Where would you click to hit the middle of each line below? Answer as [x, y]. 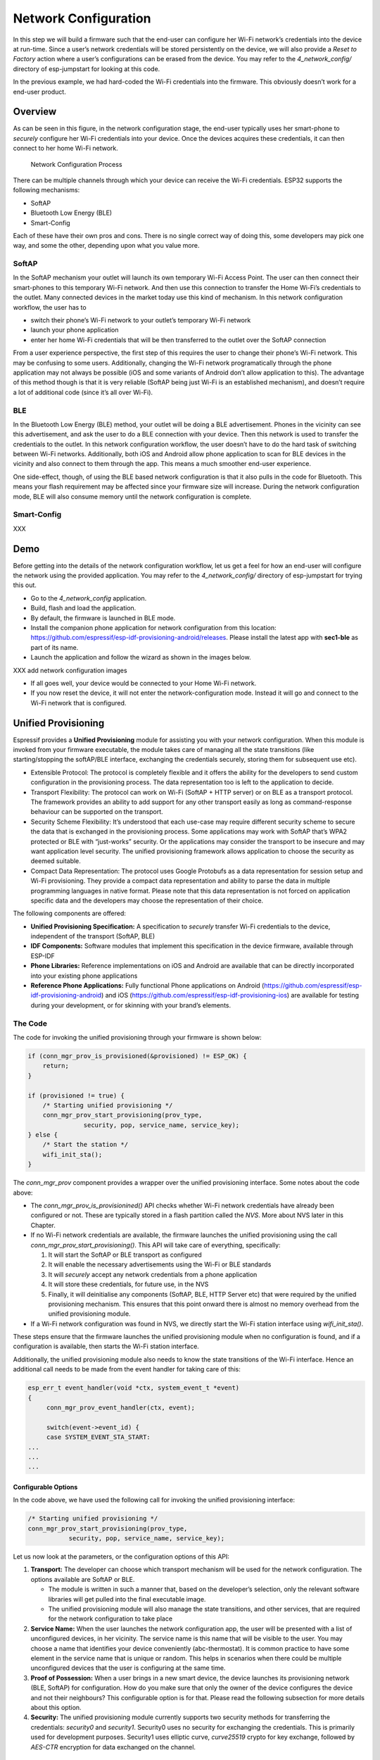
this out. [25, 585]
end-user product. [39, 92]
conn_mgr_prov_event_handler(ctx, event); [120, 1408]
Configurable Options [45, 1487]
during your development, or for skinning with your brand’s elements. [131, 1005]
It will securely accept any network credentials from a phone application [153, 1274]
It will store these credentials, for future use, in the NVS [128, 1284]
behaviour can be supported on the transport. [97, 812]
